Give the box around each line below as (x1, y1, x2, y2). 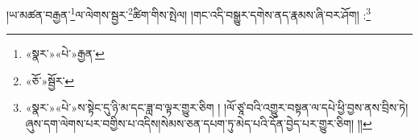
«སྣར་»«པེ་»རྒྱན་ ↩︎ (25, 45, 105, 62)
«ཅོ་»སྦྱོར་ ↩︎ (25, 72, 75, 89)
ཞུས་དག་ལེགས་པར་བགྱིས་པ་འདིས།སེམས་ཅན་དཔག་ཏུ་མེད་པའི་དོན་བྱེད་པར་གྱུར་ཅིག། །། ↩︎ (25, 115, 372, 132)
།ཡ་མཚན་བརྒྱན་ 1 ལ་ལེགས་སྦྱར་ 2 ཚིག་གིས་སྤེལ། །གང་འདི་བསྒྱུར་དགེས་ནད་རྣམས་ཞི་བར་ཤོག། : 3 (6, 4, 371, 23)
